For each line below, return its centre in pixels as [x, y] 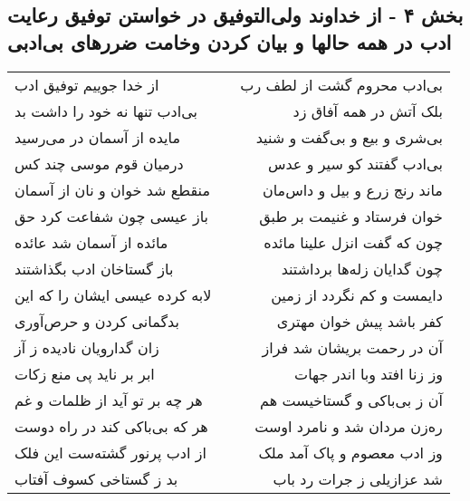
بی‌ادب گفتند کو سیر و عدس [355, 163]
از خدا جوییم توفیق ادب [87, 84]
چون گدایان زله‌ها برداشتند [362, 268]
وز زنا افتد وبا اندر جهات [369, 373]
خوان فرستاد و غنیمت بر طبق [351, 216]
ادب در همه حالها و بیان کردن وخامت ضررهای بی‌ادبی [230, 41]
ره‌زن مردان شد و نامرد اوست [349, 426]
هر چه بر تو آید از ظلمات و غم [109, 400]
